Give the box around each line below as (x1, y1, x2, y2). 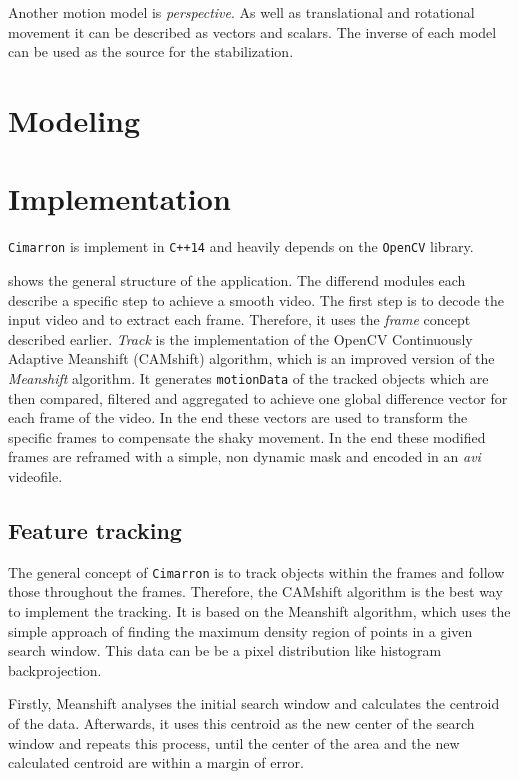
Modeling (8, 99, 141, 140)
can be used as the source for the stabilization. (8, 41, 294, 62)
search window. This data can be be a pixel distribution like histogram (8, 640, 442, 661)
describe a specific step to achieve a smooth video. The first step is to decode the (8, 289, 504, 310)
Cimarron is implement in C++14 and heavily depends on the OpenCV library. (8, 236, 474, 257)
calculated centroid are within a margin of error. (8, 752, 304, 773)
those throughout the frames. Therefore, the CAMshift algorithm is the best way (8, 581, 503, 602)
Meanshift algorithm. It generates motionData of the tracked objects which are (8, 367, 489, 388)
